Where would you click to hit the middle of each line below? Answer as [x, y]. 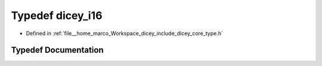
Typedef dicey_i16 [57, 15]
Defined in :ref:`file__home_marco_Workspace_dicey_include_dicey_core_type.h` [124, 33]
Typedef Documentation [57, 50]
